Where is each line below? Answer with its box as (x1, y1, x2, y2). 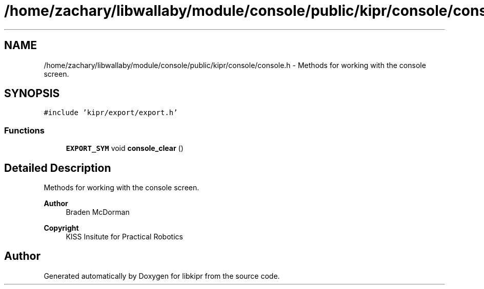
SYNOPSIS (4, 87, 60, 100)
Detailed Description (4, 161, 111, 174)
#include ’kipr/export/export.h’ (44, 108, 178, 117)
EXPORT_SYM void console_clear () (66, 144, 184, 153)
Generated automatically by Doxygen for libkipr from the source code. (44, 271, 280, 280)
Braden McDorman (66, 208, 130, 217)
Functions (4, 125, 45, 136)
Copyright (44, 224, 79, 233)
